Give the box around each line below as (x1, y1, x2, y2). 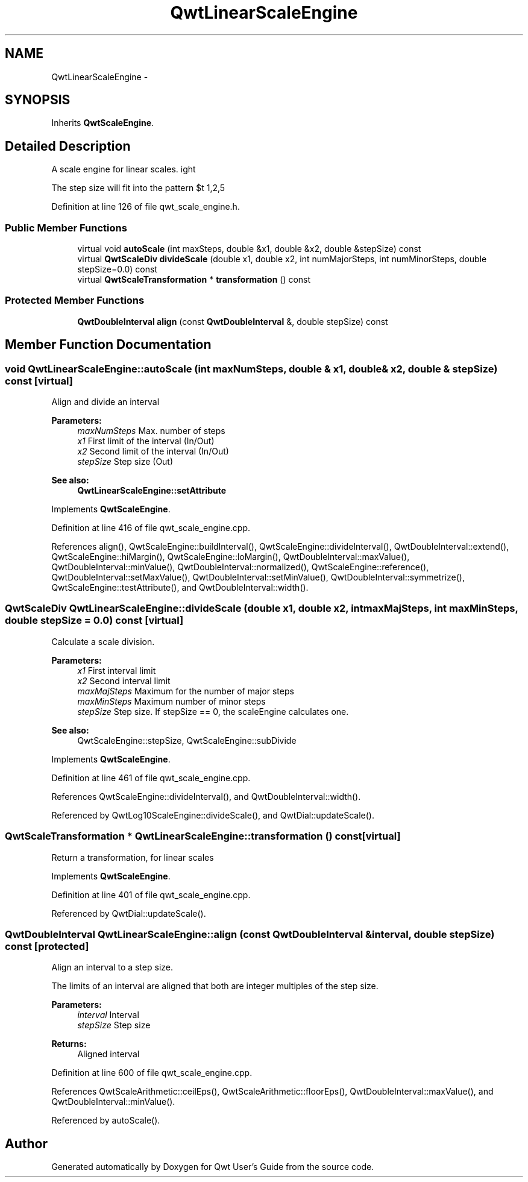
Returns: (51, 1039, 87, 1049)
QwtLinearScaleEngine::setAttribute (77, 485, 227, 495)
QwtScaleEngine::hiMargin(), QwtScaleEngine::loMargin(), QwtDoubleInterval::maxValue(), (51, 552, 410, 562)
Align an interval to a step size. (51, 962, 174, 973)
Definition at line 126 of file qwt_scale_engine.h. (51, 201, 240, 212)
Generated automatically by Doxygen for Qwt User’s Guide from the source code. (51, 1162, 374, 1172)
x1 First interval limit (77, 665, 156, 676)
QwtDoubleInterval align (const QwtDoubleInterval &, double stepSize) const (77, 316, 388, 327)
